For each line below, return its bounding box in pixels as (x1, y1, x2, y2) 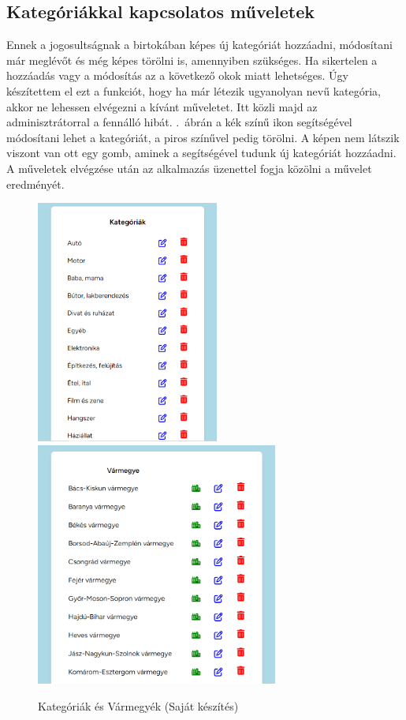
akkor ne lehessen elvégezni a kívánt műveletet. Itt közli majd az (6, 98, 318, 114)
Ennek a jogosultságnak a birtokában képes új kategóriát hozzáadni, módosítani (6, 36, 393, 53)
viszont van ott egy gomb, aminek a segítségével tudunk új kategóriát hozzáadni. (6, 144, 397, 161)
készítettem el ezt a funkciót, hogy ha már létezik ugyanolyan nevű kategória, (6, 82, 381, 99)
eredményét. (6, 175, 65, 192)
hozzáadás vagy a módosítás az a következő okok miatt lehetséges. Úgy (6, 67, 348, 84)
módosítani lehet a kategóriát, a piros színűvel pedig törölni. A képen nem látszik (6, 129, 400, 145)
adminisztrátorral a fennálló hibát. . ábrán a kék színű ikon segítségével (6, 114, 352, 130)
